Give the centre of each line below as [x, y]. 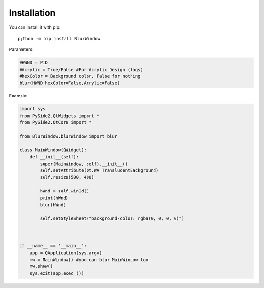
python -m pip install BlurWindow [59, 38]
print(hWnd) [54, 198]
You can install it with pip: [35, 27]
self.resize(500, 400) [67, 177]
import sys [32, 109]
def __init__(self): [54, 157]
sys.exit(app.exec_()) [57, 273]
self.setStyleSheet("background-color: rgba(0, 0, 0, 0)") [112, 218]
